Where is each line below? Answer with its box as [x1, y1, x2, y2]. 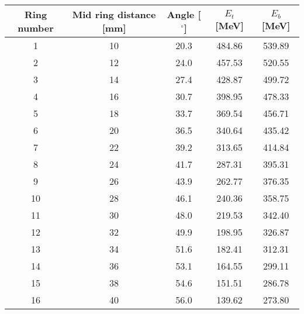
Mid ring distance [72, 8, 156, 21]
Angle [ [167, 8, 201, 21]
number [18, 21, 54, 34]
